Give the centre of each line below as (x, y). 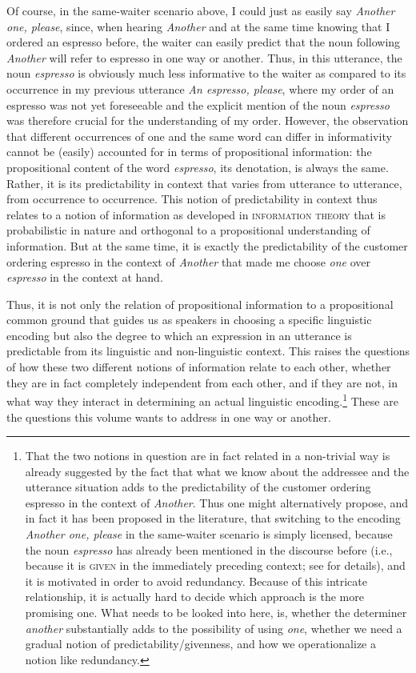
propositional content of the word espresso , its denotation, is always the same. (198, 167)
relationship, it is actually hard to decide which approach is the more (194, 597)
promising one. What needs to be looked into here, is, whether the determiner (216, 613)
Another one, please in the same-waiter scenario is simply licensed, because (209, 534)
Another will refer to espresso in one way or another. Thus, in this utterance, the (204, 57)
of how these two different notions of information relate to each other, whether (199, 367)
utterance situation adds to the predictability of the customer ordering (198, 487)
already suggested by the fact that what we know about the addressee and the (217, 471)
